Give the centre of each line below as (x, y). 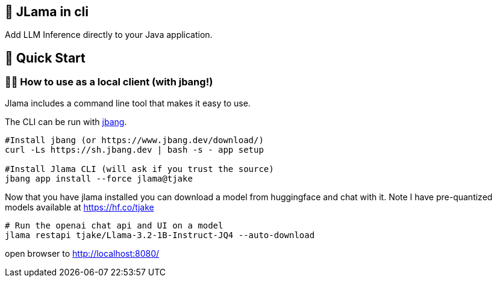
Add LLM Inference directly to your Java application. (109, 35)
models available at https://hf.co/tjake (80, 207)
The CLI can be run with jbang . (66, 121)
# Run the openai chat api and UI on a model (114, 225)
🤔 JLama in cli (47, 12)
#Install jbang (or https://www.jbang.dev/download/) (134, 140)
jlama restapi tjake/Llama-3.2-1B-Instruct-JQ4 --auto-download (160, 235)
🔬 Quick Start (45, 58)
